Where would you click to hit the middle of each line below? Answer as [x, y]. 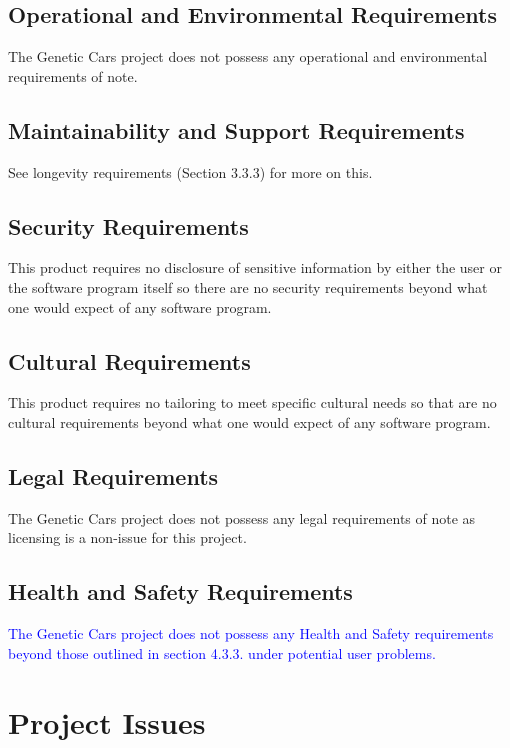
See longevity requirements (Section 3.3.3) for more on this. [190, 171]
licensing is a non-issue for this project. [127, 537]
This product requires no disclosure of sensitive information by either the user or [255, 267]
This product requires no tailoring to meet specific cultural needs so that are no [252, 402]
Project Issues [107, 721]
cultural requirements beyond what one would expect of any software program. [249, 421]
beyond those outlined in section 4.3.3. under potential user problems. [222, 652]
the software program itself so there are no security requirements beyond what [248, 286]
